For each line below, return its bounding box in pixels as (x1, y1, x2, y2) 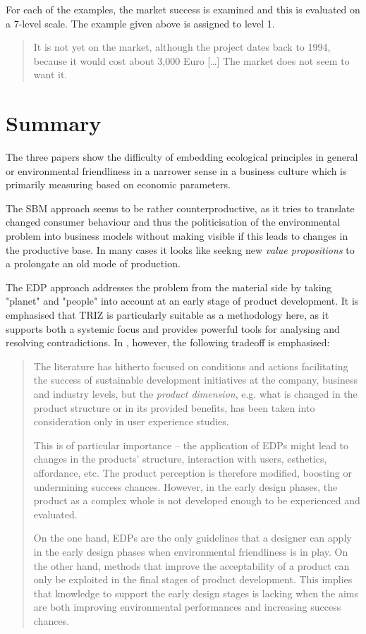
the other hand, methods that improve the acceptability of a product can (33, 558, 350, 573)
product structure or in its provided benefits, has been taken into (33, 400, 315, 415)
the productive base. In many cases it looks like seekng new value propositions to (6, 242, 355, 257)
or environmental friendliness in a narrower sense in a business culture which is (6, 163, 347, 178)
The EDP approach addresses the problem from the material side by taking (6, 279, 332, 294)
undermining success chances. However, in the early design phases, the (33, 479, 338, 494)
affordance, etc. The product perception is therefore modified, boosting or (33, 465, 352, 480)
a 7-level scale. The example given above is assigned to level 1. (6, 16, 275, 30)
